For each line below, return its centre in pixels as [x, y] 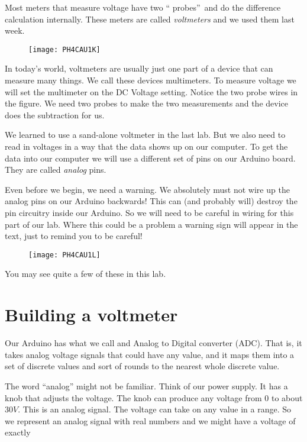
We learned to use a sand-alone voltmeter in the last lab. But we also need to [145, 135]
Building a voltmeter [91, 314]
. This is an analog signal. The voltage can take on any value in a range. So [155, 409]
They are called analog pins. [56, 170]
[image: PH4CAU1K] [64, 49]
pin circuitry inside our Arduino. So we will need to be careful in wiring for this [149, 212]
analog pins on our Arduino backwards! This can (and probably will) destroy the [151, 201]
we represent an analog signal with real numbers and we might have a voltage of [150, 420]
